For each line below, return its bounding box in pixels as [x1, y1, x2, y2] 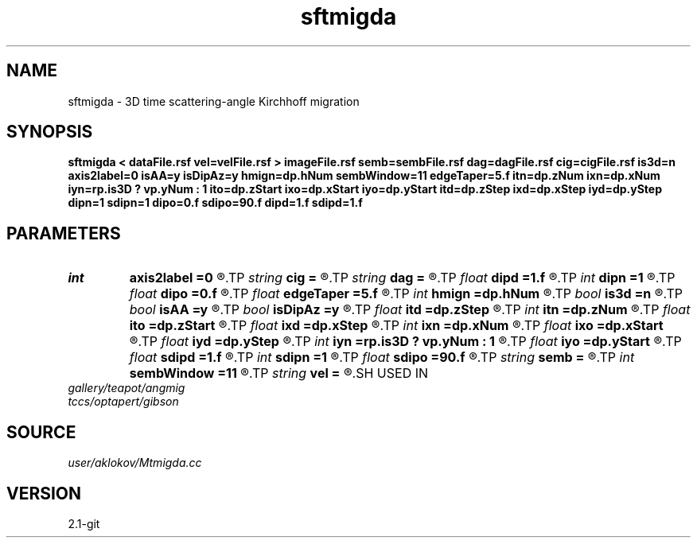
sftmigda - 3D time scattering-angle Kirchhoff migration [68, 94, 360, 108]
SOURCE [6, 422, 76, 442]
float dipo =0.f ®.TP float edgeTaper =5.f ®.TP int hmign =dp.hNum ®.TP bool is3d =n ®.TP [129, 286, 683, 302]
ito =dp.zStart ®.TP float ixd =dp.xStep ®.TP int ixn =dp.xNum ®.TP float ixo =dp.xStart [129, 317, 664, 334]
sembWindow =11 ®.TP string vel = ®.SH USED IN [129, 365, 429, 382]
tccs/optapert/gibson [68, 394, 179, 409]
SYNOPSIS [6, 122, 93, 142]
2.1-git [68, 516, 100, 530]
